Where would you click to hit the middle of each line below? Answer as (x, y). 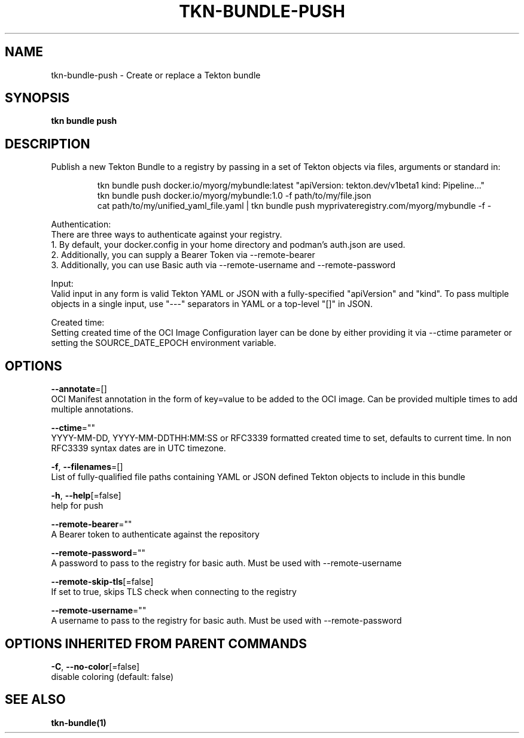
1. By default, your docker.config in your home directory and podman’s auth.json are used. (228, 245)
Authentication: (81, 224)
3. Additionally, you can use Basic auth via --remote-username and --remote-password (223, 265)
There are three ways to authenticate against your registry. (167, 235)
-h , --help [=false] (86, 496)
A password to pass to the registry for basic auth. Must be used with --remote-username (226, 563)
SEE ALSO (35, 700)
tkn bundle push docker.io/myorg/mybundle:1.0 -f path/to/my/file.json (234, 196)
